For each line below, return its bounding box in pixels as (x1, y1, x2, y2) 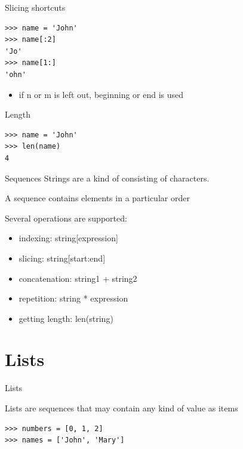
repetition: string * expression (19, 292, 128, 305)
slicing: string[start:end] (19, 251, 106, 264)
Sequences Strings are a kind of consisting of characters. (5, 171, 210, 184)
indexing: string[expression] (19, 232, 118, 244)
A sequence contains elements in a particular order (5, 192, 190, 204)
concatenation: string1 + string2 (19, 272, 137, 284)
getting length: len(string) (19, 312, 113, 324)
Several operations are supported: (5, 211, 127, 224)
